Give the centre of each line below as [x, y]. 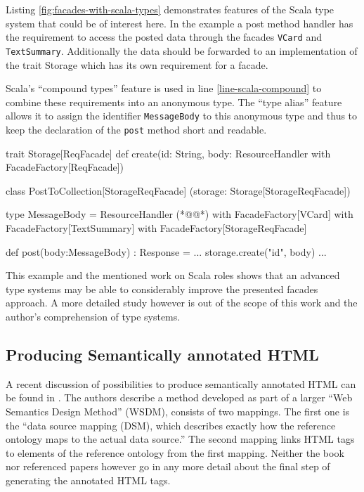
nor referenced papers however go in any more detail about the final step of [168, 466]
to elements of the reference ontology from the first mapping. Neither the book [175, 452]
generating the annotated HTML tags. [88, 480]
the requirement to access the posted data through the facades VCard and [164, 37]
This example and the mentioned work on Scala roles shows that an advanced [173, 275]
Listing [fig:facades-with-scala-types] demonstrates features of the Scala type [170, 9]
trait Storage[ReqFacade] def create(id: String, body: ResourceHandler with [168, 153]
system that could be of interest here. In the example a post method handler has [180, 23]
